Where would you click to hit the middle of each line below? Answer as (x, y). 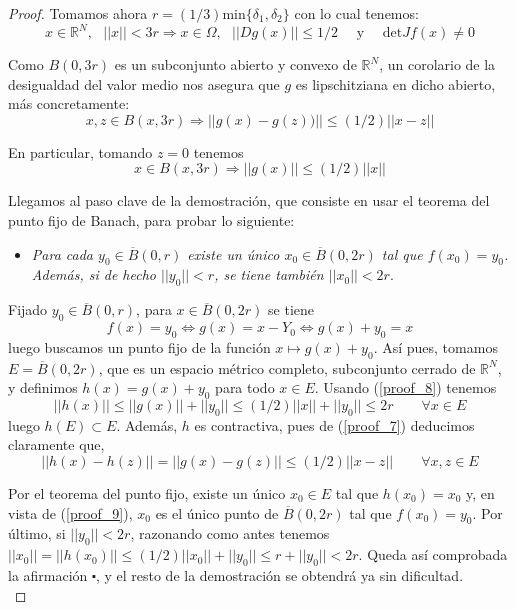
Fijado (28, 309)
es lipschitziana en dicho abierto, (395, 83)
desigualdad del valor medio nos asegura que (144, 83)
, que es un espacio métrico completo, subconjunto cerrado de (287, 367)
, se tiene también (269, 274)
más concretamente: (69, 103)
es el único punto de (217, 512)
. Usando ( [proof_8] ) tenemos (405, 387)
